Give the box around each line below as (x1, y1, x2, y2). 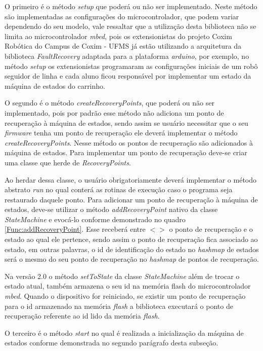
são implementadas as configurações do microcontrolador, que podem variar (5, 11, 239, 21)
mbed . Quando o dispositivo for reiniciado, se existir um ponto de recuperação (5, 291, 246, 301)
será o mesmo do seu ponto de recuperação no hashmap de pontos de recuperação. (5, 254, 259, 264)
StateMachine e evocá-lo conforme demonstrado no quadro (5, 214, 186, 224)
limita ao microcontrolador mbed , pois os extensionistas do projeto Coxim (5, 30, 232, 41)
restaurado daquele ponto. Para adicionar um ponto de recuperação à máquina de (5, 194, 258, 204)
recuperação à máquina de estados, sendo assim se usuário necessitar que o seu (5, 117, 248, 128)
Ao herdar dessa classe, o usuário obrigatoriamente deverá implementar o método (5, 174, 257, 185)
